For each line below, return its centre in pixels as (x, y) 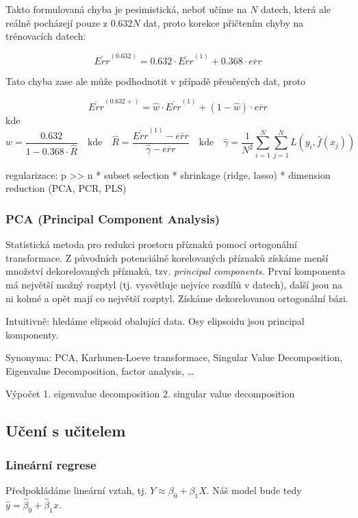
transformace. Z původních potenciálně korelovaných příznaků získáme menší (167, 257)
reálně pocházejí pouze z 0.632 (69, 22)
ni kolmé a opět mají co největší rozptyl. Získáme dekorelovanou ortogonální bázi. (177, 298)
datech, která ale (296, 9)
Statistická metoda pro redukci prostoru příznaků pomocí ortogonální (151, 244)
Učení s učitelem (66, 431)
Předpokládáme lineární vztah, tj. (76, 490)
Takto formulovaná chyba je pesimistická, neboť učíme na (126, 9)
